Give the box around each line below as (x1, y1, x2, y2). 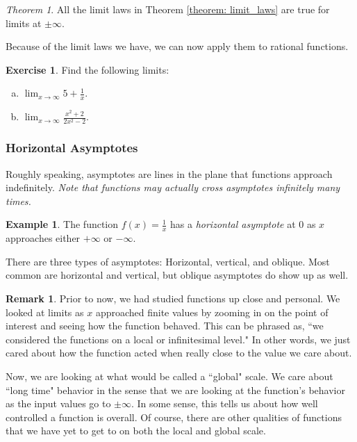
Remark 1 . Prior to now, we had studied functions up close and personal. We (6, 290, 340, 305)
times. (6, 193, 31, 208)
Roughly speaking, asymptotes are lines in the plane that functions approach (6, 166, 333, 181)
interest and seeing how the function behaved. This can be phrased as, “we (6, 318, 324, 333)
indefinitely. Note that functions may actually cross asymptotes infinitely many (6, 180, 340, 195)
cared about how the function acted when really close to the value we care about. (6, 345, 352, 360)
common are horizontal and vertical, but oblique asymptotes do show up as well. (6, 268, 349, 282)
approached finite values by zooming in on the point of (95, 304, 329, 319)
